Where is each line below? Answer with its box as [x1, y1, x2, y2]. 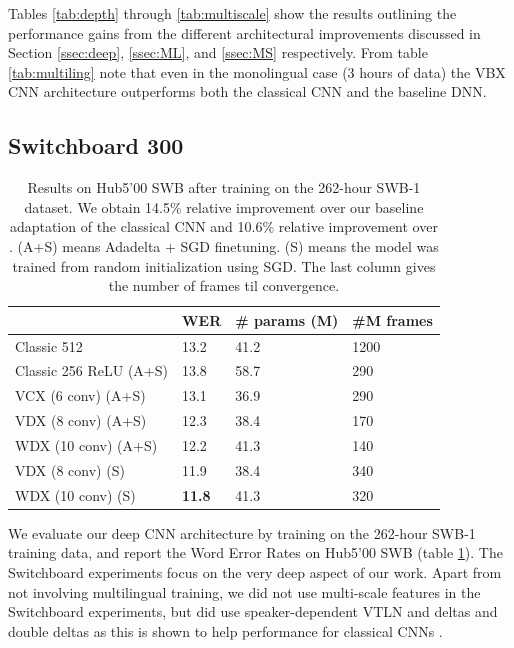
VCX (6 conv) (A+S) [15, 385, 146, 406]
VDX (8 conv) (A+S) [15, 410, 147, 431]
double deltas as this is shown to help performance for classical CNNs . [8, 620, 443, 641]
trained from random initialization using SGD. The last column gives [12, 255, 436, 276]
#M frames [352, 309, 433, 330]
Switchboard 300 [8, 130, 184, 161]
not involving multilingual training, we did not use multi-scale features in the [8, 581, 481, 602]
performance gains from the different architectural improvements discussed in [8, 22, 481, 43]
